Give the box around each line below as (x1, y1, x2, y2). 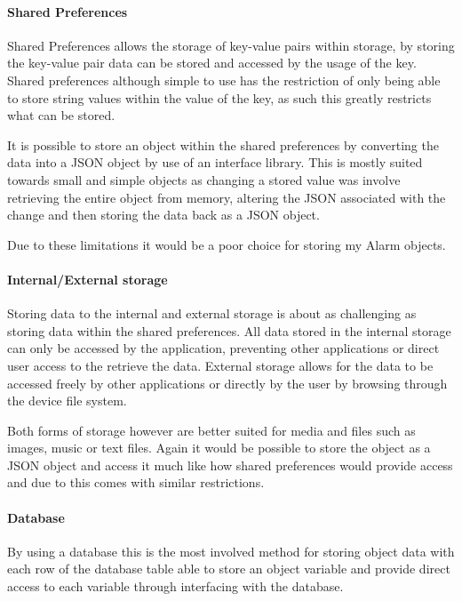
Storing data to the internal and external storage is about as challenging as (7, 304, 417, 323)
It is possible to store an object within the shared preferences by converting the (7, 135, 439, 154)
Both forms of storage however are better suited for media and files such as (7, 421, 416, 439)
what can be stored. (7, 106, 115, 124)
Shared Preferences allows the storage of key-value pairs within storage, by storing (7, 36, 455, 54)
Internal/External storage (7, 269, 168, 288)
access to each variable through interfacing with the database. (7, 577, 344, 596)
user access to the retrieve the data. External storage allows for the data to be (7, 356, 434, 374)
